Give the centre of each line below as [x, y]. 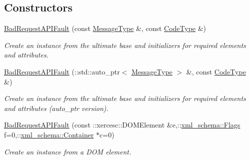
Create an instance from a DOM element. [68, 151]
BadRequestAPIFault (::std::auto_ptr [62, 71]
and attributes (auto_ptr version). [56, 108]
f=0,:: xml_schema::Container [49, 134]
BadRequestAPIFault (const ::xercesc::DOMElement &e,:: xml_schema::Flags [122, 125]
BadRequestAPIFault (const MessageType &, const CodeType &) [105, 28]
